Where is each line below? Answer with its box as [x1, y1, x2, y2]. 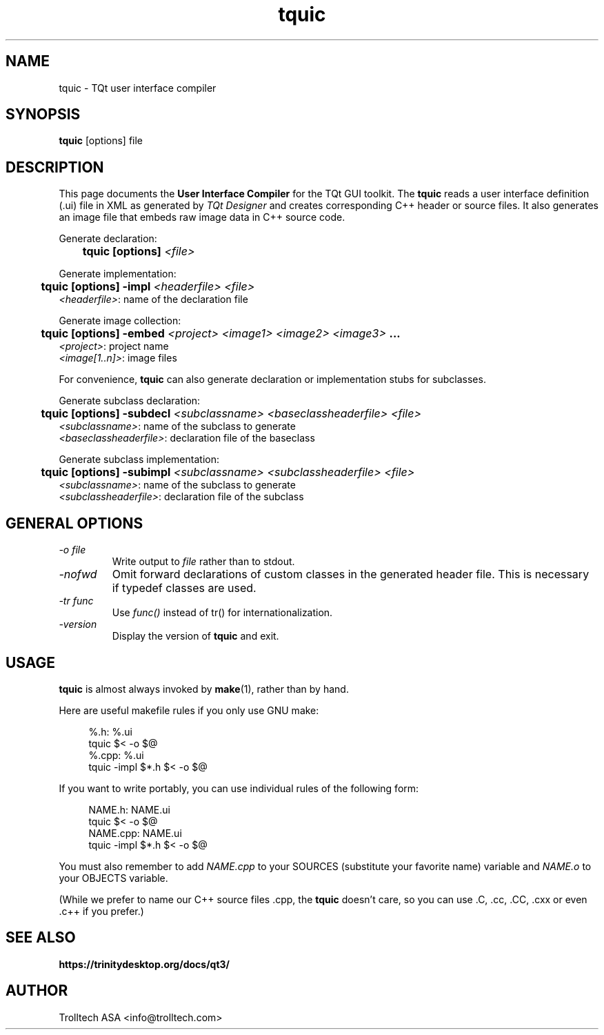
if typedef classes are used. [112, 581, 256, 595]
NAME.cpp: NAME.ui [88, 827, 182, 839]
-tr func [59, 595, 94, 607]
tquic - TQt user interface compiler [59, 81, 217, 94]
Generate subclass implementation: [59, 453, 219, 466]
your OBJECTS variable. [59, 871, 168, 884]
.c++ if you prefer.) [59, 905, 144, 917]
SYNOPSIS [6, 106, 81, 124]
